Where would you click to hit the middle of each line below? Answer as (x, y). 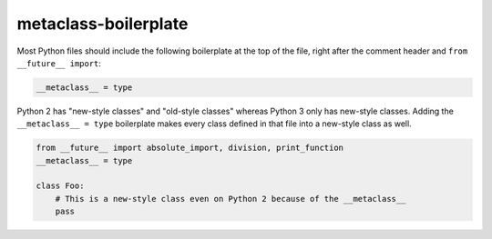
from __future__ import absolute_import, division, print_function (190, 148)
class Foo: (60, 186)
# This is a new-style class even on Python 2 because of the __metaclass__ (231, 199)
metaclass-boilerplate (102, 24)
